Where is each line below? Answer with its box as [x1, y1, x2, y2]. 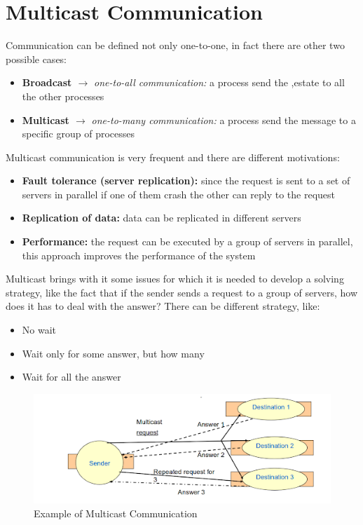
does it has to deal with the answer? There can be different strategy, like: [6, 299, 320, 313]
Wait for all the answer [22, 369, 121, 384]
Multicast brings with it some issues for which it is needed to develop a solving [6, 271, 344, 286]
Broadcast [22, 75, 72, 90]
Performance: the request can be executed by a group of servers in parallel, [22, 234, 353, 249]
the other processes [22, 88, 104, 103]
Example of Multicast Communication [34, 505, 198, 520]
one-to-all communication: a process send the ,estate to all [94, 75, 345, 90]
